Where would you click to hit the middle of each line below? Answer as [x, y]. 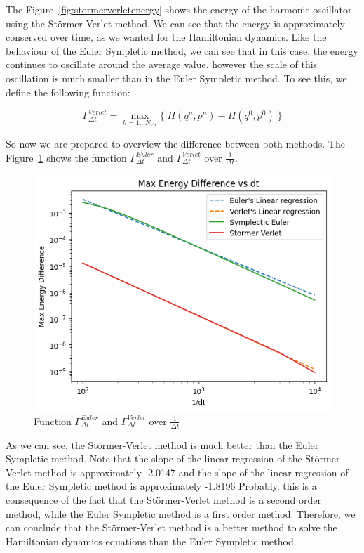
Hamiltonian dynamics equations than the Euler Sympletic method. [151, 541]
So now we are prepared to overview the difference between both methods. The [175, 144]
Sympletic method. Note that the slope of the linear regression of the [154, 458]
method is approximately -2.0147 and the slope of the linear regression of [191, 472]
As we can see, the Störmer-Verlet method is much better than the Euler [162, 444]
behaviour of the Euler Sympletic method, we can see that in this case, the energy [182, 50]
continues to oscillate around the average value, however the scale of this [162, 64]
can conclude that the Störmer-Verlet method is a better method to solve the [171, 527]
